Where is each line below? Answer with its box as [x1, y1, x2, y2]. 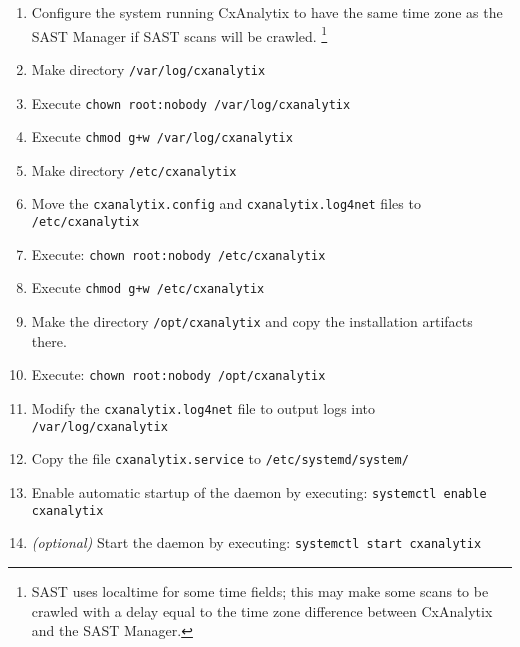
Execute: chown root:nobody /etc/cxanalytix [31, 243, 326, 264]
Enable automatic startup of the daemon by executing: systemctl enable [31, 481, 487, 502]
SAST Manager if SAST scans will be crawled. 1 [31, 22, 328, 46]
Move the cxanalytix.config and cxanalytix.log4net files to [31, 193, 421, 214]
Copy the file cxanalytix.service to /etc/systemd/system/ [31, 448, 409, 469]
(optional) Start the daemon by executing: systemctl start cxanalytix [31, 532, 482, 553]
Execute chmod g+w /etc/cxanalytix [31, 277, 265, 298]
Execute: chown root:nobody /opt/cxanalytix [31, 364, 326, 385]
